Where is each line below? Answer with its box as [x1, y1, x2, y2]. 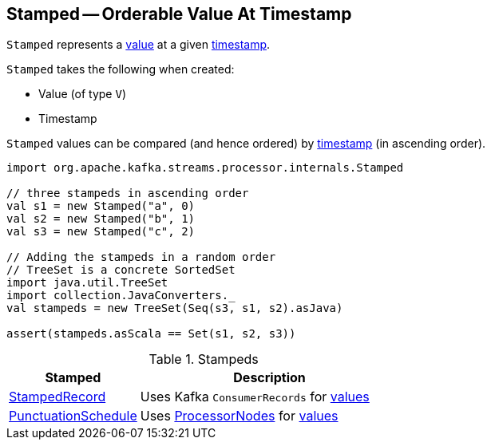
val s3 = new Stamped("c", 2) [6, 225, 196, 239]
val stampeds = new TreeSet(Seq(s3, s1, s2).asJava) [6, 302, 343, 315]
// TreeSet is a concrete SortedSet [6, 263, 236, 277]
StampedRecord [9, 389, 106, 405]
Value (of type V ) [38, 87, 126, 101]
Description [233, 369, 306, 386]
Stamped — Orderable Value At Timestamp [6, 4, 352, 24]
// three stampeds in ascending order [6, 187, 249, 200]
